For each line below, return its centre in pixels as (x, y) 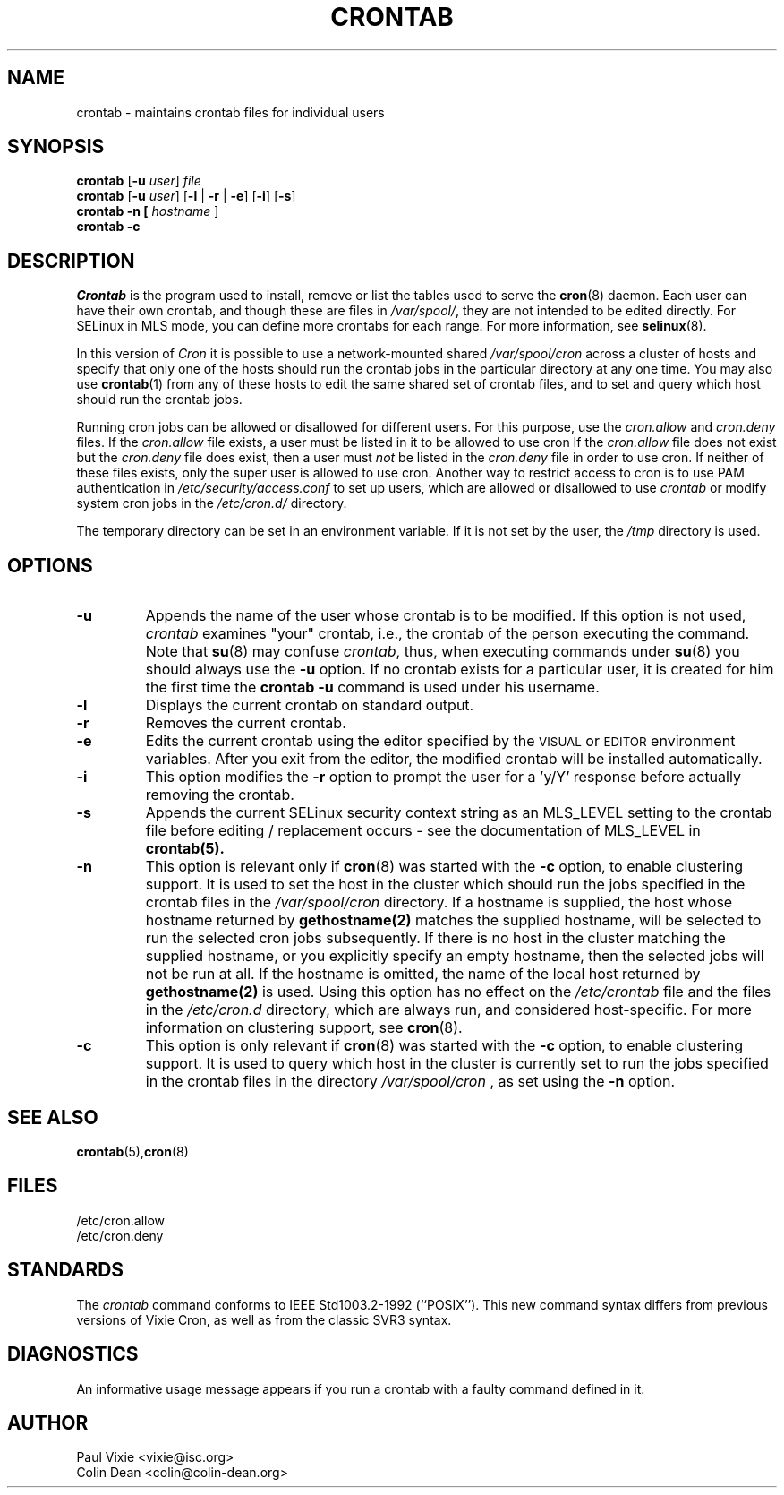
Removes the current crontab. (246, 723)
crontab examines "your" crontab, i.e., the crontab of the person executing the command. (447, 634)
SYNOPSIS (56, 147)
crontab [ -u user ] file (139, 181)
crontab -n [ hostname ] (148, 211)
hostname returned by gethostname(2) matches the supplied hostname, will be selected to (453, 920)
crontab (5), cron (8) (132, 1151)
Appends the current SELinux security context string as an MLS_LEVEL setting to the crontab (459, 813)
